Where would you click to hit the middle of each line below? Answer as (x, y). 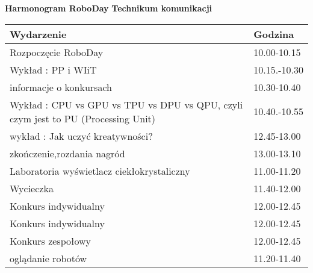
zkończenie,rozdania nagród (67, 153)
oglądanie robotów (48, 258)
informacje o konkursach (61, 87)
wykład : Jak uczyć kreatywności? (81, 136)
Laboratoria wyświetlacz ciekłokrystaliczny (100, 171)
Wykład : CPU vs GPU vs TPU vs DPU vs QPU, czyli (126, 104)
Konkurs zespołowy (50, 240)
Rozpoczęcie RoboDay (57, 52)
